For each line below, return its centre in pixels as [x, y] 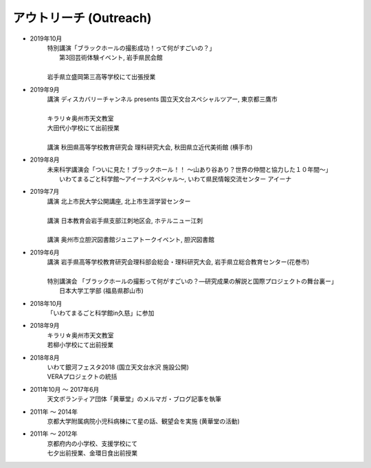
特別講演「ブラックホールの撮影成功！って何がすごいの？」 [131, 47]
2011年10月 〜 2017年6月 [65, 389]
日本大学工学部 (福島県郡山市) [102, 291]
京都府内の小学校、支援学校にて [92, 443]
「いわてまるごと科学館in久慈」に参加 [101, 313]
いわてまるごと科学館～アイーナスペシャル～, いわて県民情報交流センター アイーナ [176, 179]
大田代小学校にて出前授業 [83, 128]
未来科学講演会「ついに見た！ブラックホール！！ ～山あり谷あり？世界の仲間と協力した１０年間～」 [189, 169]
